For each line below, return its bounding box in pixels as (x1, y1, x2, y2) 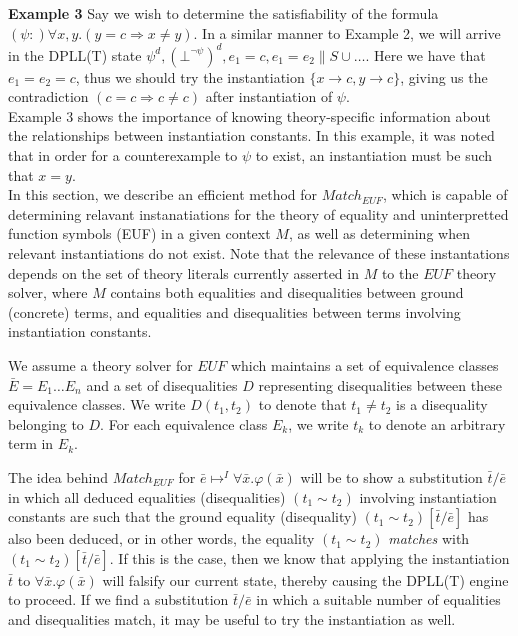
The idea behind (8, 466, 108, 487)
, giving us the (400, 66, 488, 87)
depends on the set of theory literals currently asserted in (8, 262, 359, 283)
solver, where (8, 282, 88, 303)
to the (381, 262, 419, 283)
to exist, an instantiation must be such (255, 145, 493, 166)
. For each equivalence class (100, 413, 268, 434)
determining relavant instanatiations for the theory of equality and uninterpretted (8, 203, 509, 224)
